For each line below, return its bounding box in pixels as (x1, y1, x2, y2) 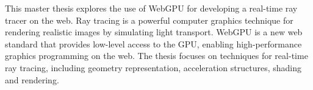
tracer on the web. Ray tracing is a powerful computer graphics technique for (5, 13, 293, 26)
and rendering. (5, 73, 59, 86)
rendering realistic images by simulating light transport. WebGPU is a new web (5, 26, 303, 38)
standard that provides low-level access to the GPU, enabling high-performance (5, 37, 302, 50)
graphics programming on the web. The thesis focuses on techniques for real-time (5, 49, 308, 62)
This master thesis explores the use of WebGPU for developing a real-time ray (5, 2, 298, 14)
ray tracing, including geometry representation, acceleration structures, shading (5, 61, 301, 74)
